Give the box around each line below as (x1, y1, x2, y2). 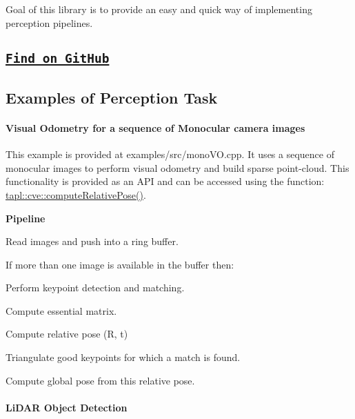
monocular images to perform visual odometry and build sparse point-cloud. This (6, 160, 349, 175)
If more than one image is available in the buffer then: (6, 257, 234, 271)
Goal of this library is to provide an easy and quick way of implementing (6, 2, 312, 16)
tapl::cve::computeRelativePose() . (6, 187, 146, 202)
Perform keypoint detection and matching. (6, 280, 185, 295)
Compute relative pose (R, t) (6, 327, 128, 341)
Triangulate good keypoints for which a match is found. (6, 350, 241, 364)
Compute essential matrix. (6, 303, 117, 318)
